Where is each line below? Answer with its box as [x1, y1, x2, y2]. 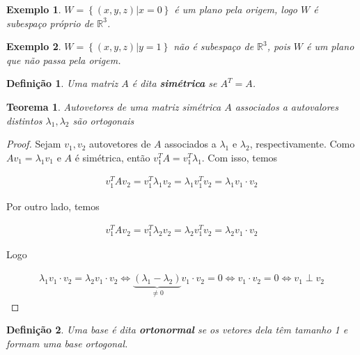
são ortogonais [72, 113, 134, 127]
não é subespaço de [173, 39, 254, 54]
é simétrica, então [75, 150, 150, 164]
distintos [6, 113, 42, 127]
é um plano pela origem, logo [174, 2, 297, 16]
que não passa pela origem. [6, 52, 121, 67]
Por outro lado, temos [6, 198, 100, 213]
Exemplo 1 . [6, 2, 61, 16]
